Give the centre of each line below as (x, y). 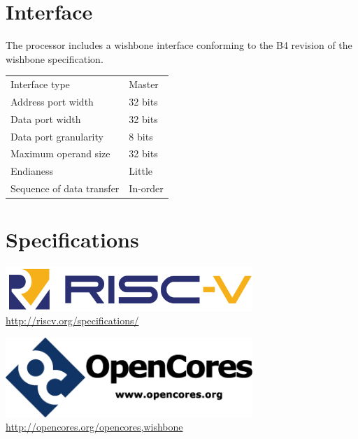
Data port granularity (57, 136)
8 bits (141, 136)
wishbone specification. (55, 58)
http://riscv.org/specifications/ (72, 321)
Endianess (32, 171)
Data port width (46, 118)
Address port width (52, 101)
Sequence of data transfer (65, 188)
